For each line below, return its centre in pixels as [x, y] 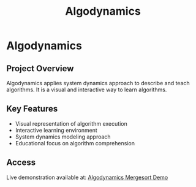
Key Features [32, 109]
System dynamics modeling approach [63, 137]
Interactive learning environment [56, 130]
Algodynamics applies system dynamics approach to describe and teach [98, 83]
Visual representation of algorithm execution [71, 123]
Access [21, 163]
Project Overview [40, 68]
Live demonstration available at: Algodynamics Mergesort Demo [87, 177]
